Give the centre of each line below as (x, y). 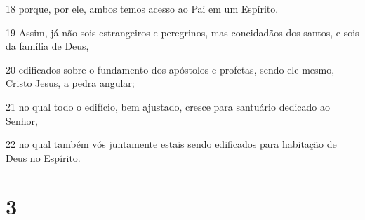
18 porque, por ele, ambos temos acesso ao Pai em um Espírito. (142, 8)
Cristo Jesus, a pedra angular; (70, 83)
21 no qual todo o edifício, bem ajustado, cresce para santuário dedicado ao (168, 106)
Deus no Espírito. (43, 157)
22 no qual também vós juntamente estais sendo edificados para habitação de (171, 144)
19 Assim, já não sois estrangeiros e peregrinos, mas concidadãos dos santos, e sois (182, 32)
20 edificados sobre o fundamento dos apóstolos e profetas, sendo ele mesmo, (170, 69)
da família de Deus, (47, 46)
